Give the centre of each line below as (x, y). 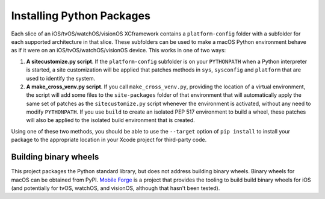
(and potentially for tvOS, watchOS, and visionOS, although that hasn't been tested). (116, 188)
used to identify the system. (61, 78)
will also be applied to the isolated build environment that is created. (110, 120)
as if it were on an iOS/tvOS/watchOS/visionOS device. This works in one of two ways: (119, 51)
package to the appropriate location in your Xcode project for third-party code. (109, 140)
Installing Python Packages (81, 16)
